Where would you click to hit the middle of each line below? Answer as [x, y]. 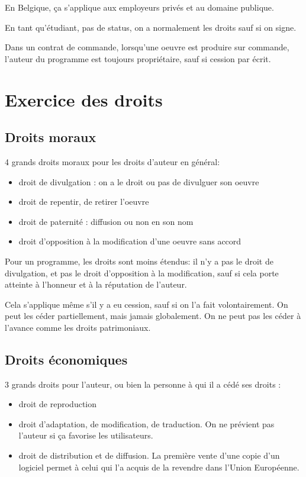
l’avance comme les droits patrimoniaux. [78, 327]
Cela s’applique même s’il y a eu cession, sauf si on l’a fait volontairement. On [146, 304]
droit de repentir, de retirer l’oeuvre [84, 202]
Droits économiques [66, 359]
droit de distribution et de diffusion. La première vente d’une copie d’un [149, 455]
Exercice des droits [84, 99]
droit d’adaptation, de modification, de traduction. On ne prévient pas [146, 423]
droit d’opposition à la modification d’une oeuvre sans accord [130, 241]
